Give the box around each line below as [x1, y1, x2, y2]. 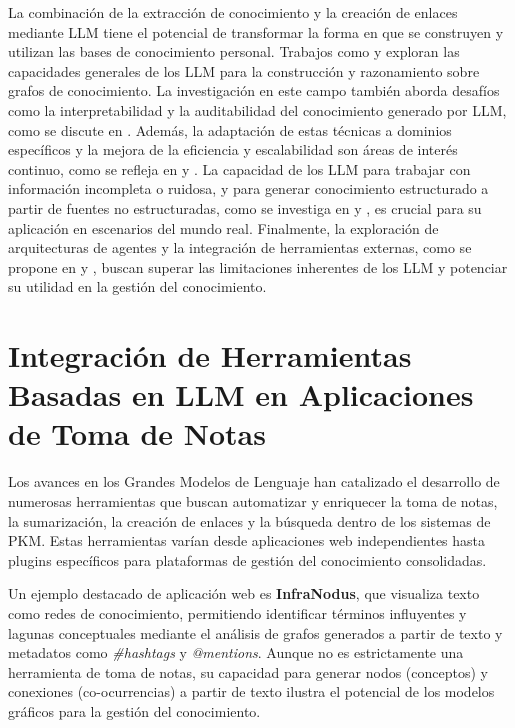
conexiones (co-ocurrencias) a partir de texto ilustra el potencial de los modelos [8, 681, 495, 702]
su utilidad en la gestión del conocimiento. [8, 276, 267, 297]
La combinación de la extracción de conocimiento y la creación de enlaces [8, 2, 458, 22]
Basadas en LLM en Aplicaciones [8, 374, 474, 415]
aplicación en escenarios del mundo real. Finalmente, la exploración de [8, 217, 439, 238]
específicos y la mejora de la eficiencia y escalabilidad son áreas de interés [8, 139, 458, 160]
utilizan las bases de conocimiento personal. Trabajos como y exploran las [8, 41, 460, 62]
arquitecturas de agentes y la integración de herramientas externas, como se [8, 237, 472, 258]
